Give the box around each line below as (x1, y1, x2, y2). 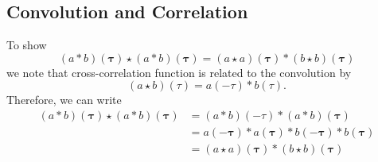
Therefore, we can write (6, 91, 122, 108)
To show (6, 37, 47, 53)
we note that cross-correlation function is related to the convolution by (6, 64, 352, 80)
